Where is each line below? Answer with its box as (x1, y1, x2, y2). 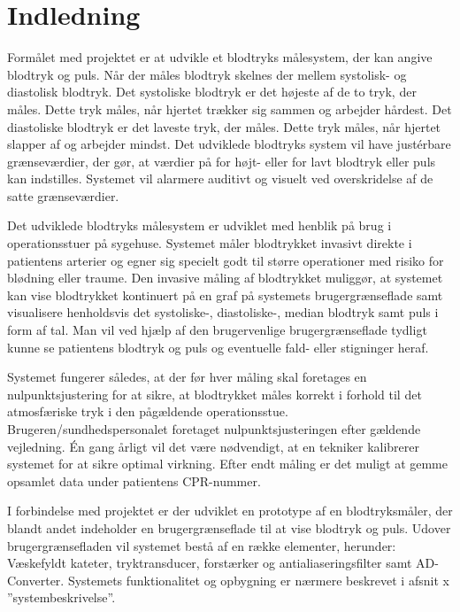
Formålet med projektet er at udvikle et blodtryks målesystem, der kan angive (7, 48, 433, 66)
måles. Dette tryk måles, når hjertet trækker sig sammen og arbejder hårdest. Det (7, 99, 452, 118)
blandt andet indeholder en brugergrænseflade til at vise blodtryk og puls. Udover (7, 518, 451, 537)
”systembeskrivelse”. (7, 588, 116, 607)
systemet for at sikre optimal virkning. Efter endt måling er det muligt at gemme (7, 454, 448, 473)
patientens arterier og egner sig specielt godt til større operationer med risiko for (7, 251, 444, 269)
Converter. (7, 570, 65, 589)
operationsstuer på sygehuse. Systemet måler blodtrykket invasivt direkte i (7, 234, 412, 252)
